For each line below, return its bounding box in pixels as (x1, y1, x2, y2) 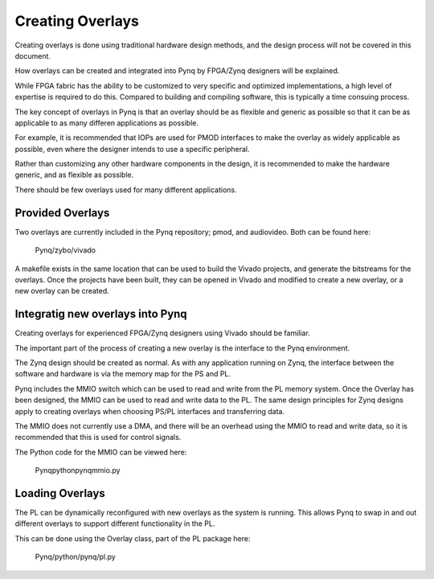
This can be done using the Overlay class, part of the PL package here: (14, 533, 251, 543)
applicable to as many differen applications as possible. (14, 117, 199, 128)
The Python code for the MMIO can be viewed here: (14, 447, 187, 457)
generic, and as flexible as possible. (14, 170, 134, 180)
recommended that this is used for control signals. (14, 433, 182, 442)
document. (14, 51, 51, 60)
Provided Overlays (14, 206, 110, 220)
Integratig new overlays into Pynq (14, 307, 188, 321)
